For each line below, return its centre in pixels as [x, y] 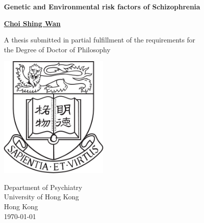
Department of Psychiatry [43, 187]
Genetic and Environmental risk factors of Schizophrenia [102, 6]
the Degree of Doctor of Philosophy [57, 49]
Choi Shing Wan [32, 23]
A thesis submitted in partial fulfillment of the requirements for [100, 40]
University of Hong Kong [42, 197]
